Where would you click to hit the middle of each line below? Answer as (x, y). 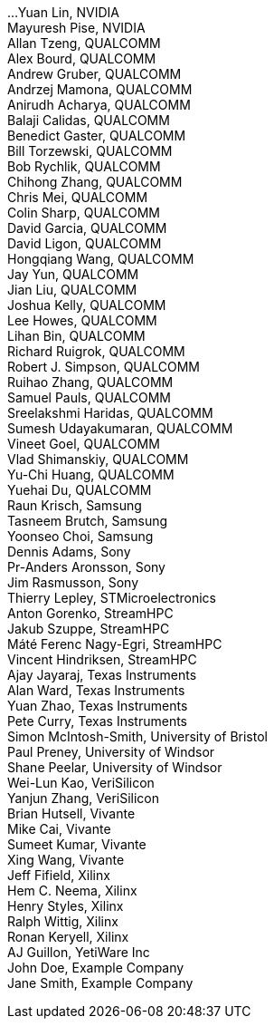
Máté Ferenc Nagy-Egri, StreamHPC (115, 644)
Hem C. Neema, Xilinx (72, 890)
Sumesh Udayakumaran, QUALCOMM (120, 428)
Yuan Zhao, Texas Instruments (98, 706)
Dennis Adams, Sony (69, 552)
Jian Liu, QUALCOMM (72, 290)
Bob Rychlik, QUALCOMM (84, 166)
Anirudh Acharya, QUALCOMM (99, 105)
